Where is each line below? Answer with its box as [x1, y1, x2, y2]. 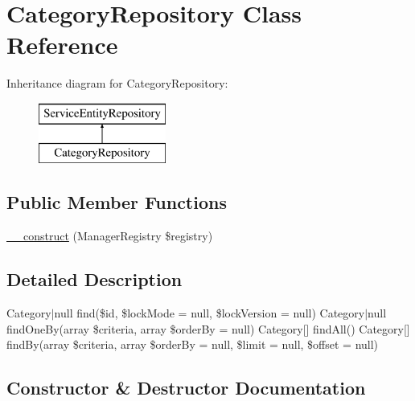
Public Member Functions [6, 190, 227, 215]
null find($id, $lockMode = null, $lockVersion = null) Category [54, 305, 365, 321]
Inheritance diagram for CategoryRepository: [6, 75, 228, 92]
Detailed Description [6, 267, 183, 292]
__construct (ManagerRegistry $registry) [6, 227, 213, 244]
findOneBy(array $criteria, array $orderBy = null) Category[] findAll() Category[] [6, 320, 410, 337]
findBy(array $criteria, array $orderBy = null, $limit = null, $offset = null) [6, 336, 379, 353]
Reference [6, 28, 118, 61]
